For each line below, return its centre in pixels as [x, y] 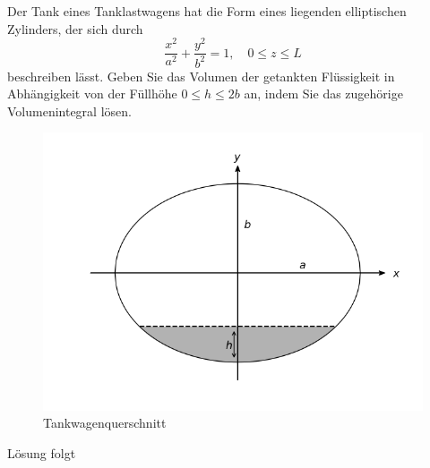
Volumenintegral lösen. [69, 111]
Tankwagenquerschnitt [105, 423]
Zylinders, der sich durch [75, 28]
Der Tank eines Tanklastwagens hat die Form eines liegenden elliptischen [207, 11]
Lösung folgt [42, 452]
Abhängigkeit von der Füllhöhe [92, 94]
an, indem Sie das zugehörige [323, 94]
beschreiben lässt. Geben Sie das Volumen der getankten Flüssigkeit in [201, 76]
